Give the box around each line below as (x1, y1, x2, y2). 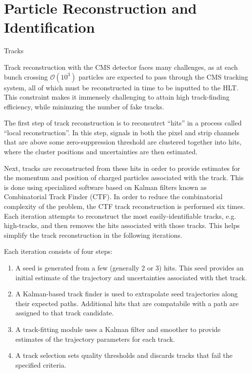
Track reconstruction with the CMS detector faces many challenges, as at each (4, 62, 238, 72)
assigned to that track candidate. (15, 308, 114, 318)
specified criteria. (15, 359, 66, 370)
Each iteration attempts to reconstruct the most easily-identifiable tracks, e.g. (4, 210, 236, 221)
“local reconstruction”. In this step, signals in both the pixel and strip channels (4, 127, 239, 137)
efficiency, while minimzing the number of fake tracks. (4, 101, 164, 111)
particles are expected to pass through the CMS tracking (78, 71, 248, 82)
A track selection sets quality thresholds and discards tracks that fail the (15, 350, 233, 360)
